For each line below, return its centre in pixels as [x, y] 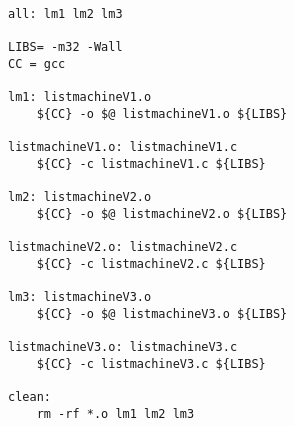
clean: [29, 397]
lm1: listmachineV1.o [80, 97]
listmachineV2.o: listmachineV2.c [123, 247]
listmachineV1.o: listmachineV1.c [123, 147]
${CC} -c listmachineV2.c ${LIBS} [151, 263]
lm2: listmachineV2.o [80, 197]
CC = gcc [37, 63]
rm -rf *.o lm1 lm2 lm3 [115, 413]
